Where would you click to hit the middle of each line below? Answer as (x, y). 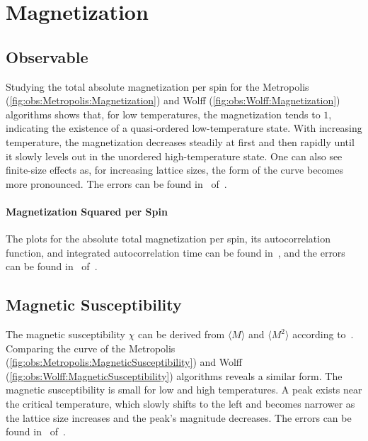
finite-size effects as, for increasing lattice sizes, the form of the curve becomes (174, 170)
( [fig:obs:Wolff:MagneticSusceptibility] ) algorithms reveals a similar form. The (174, 375)
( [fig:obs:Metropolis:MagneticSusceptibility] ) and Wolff (124, 362)
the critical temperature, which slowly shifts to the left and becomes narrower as (180, 404)
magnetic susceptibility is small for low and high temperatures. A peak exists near (184, 390)
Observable (47, 56)
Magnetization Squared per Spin (87, 211)
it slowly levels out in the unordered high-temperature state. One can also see (174, 156)
